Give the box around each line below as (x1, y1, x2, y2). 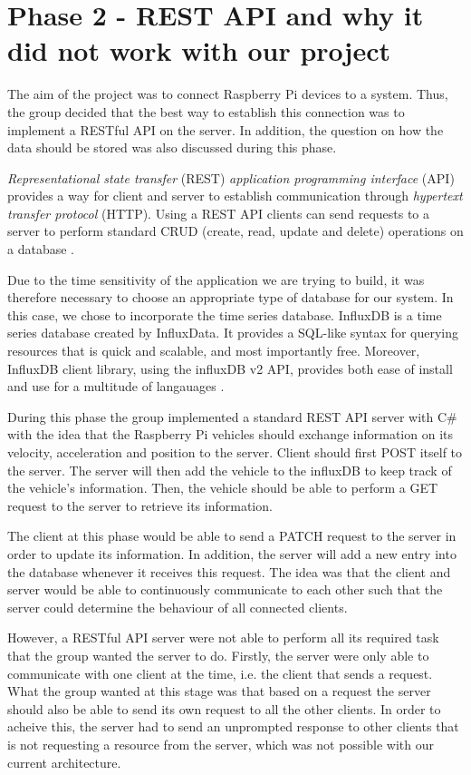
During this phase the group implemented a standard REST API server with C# (7, 407, 457, 426)
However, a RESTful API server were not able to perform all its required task (7, 628, 439, 647)
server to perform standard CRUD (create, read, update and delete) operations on (7, 221, 464, 240)
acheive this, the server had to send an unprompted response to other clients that (7, 717, 459, 736)
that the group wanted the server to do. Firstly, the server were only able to (7, 645, 429, 664)
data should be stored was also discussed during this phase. (7, 138, 337, 157)
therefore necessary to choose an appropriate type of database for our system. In (7, 288, 454, 307)
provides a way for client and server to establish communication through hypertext (7, 186, 463, 205)
